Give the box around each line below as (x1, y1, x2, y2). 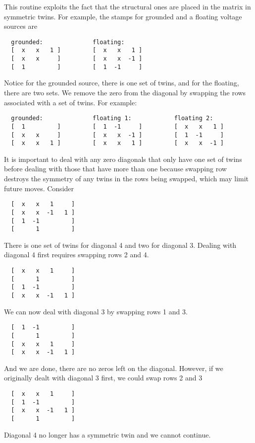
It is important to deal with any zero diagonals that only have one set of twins (4, 153, 242, 164)
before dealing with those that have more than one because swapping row (4, 163, 227, 174)
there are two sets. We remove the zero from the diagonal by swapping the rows (4, 87, 246, 97)
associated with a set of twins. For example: (4, 97, 137, 107)
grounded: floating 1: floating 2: (11, 115, 213, 122)
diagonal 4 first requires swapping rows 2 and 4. (4, 249, 149, 260)
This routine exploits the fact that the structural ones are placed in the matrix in (4, 1, 251, 11)
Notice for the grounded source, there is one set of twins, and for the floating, (4, 77, 239, 88)
